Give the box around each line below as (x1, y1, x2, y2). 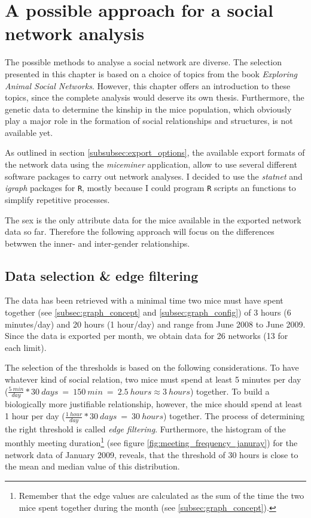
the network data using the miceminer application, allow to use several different (5, 158, 297, 171)
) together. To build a (190, 384, 270, 397)
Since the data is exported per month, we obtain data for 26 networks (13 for (5, 329, 288, 342)
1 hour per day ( (5, 410, 65, 422)
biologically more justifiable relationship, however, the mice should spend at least (5, 398, 303, 410)
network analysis (5, 21, 145, 46)
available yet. (5, 126, 53, 138)
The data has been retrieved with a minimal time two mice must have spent (5, 294, 283, 307)
